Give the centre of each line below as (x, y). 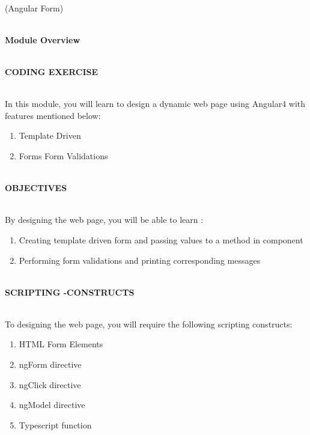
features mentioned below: (53, 115)
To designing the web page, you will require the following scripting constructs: (149, 324)
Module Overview (43, 39)
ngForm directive (50, 364)
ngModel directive (52, 405)
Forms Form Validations (63, 155)
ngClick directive (50, 384)
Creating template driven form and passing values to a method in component (161, 239)
